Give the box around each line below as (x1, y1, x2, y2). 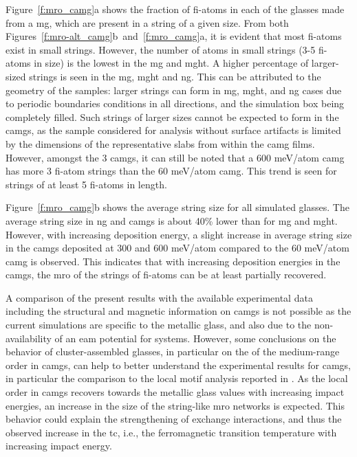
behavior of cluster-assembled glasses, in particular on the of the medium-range (6, 344, 340, 359)
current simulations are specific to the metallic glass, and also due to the (6, 317, 312, 332)
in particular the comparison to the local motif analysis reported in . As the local (6, 371, 348, 386)
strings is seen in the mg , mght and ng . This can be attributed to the (29, 69, 321, 83)
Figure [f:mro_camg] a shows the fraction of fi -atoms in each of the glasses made (6, 2, 345, 16)
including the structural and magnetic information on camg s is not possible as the (6, 304, 351, 318)
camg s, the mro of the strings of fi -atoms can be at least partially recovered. (6, 267, 327, 282)
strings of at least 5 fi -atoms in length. (6, 177, 167, 191)
